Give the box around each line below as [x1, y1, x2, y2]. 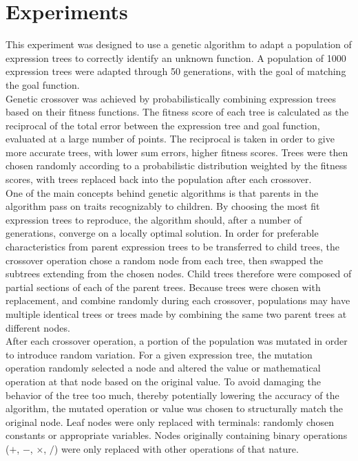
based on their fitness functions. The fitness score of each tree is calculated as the [6, 105, 349, 119]
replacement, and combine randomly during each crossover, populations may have [6, 293, 350, 308]
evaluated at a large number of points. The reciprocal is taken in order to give [6, 131, 335, 146]
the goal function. [6, 77, 80, 92]
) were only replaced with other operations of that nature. [54, 441, 299, 455]
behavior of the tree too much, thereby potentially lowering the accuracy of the [6, 387, 339, 402]
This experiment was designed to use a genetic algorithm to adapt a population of [6, 37, 352, 52]
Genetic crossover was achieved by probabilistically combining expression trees [6, 91, 336, 105]
